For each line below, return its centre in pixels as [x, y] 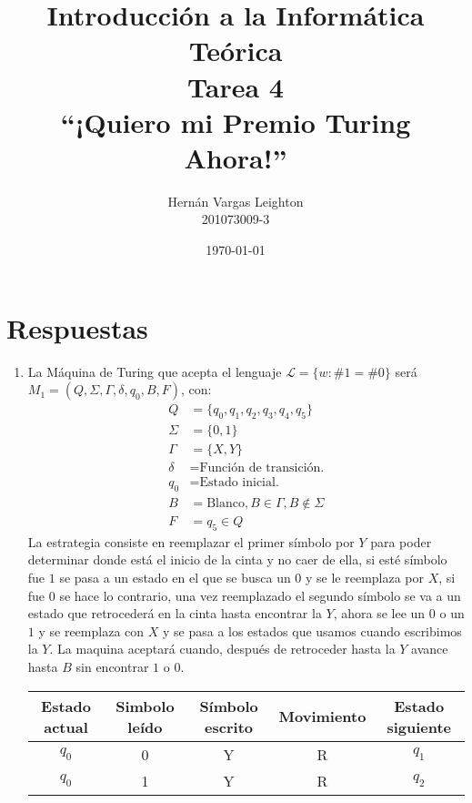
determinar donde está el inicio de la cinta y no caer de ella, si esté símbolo [237, 559]
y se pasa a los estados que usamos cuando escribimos [312, 630]
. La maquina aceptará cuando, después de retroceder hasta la [222, 649]
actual [66, 727]
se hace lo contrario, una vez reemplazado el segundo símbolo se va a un [260, 595]
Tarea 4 [236, 86]
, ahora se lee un [379, 613]
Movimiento [322, 717]
